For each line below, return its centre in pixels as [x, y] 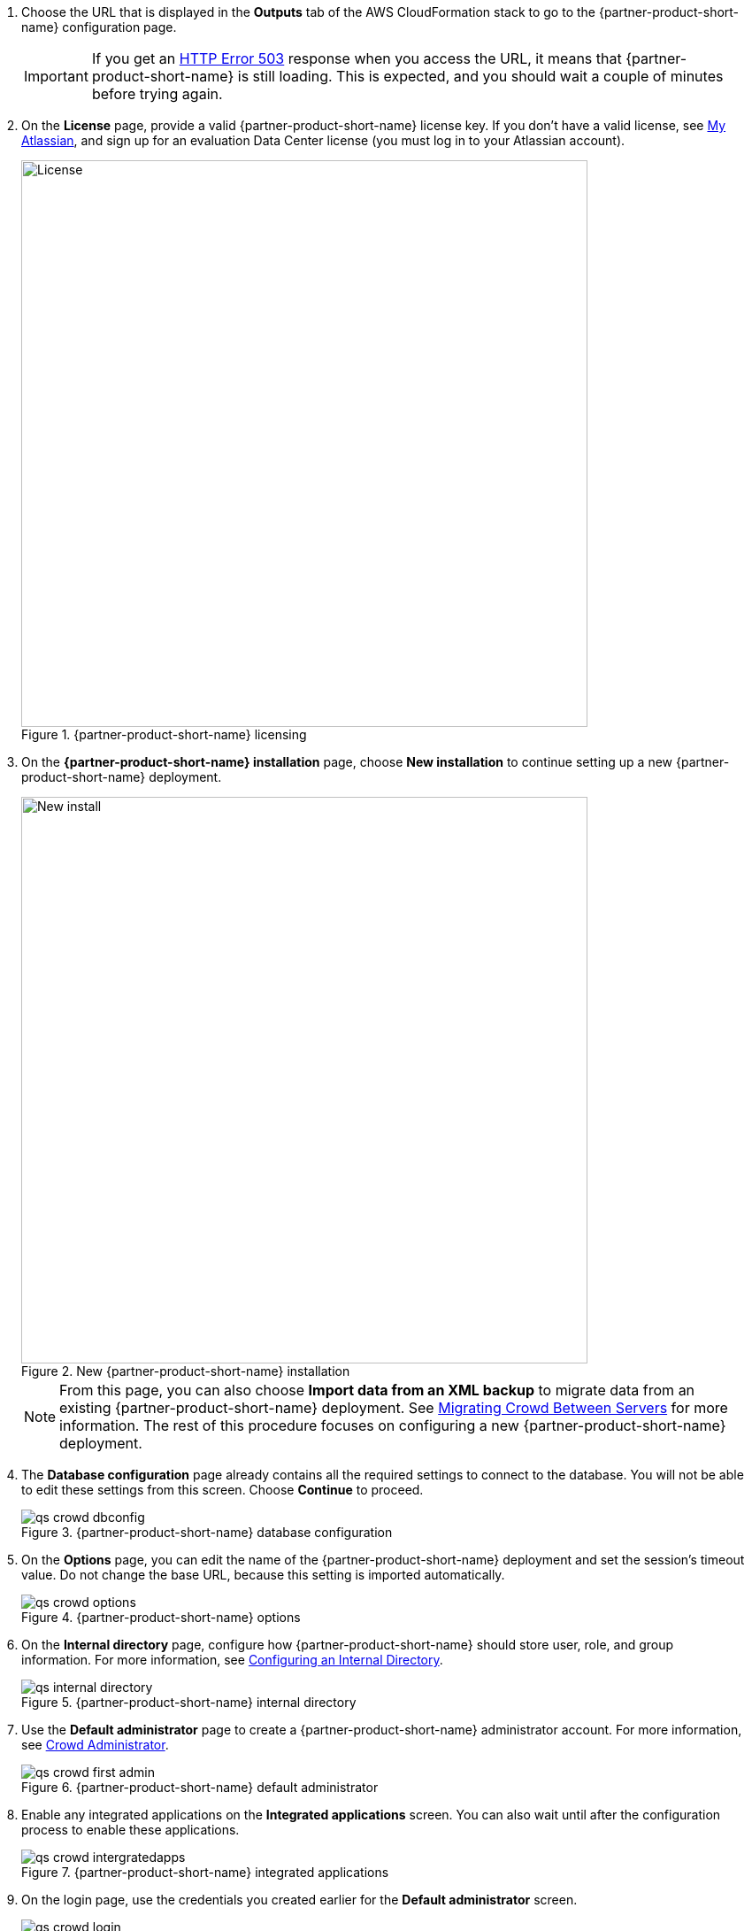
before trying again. [157, 94]
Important [56, 76]
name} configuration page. [99, 27]
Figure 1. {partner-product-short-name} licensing [164, 734]
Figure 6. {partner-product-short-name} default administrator [200, 1787]
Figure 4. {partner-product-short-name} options [161, 1617]
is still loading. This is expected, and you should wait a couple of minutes [480, 76]
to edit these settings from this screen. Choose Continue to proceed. [223, 1490]
